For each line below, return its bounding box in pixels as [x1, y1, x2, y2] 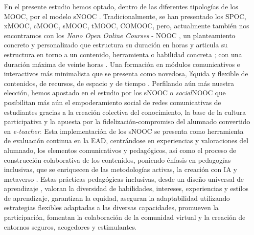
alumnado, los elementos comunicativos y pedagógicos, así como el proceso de [4, 145, 236, 155]
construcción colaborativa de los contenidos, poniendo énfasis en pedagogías [4, 154, 231, 165]
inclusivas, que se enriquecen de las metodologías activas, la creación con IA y [4, 164, 237, 174]
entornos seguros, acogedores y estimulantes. [4, 221, 137, 232]
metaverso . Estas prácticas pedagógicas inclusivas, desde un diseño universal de [4, 173, 244, 184]
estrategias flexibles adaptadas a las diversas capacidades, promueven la [4, 202, 219, 213]
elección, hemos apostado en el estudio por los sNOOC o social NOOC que [4, 87, 226, 98]
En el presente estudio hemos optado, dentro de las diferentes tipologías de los [4, 1, 238, 11]
